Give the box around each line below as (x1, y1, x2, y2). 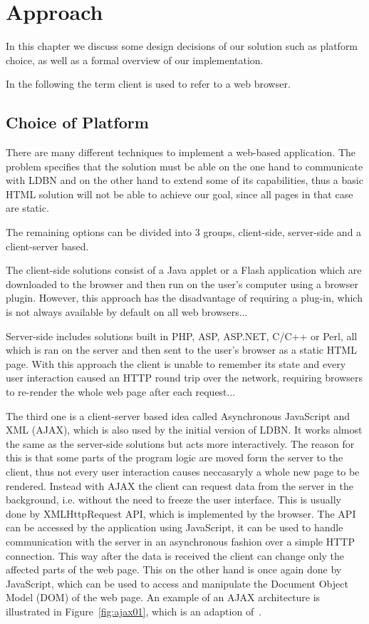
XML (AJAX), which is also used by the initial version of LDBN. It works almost (6, 422, 363, 437)
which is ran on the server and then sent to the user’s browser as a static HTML (6, 342, 357, 357)
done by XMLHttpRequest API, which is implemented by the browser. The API (6, 506, 356, 521)
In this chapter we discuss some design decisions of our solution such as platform (6, 39, 358, 53)
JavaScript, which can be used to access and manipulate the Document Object (6, 576, 348, 590)
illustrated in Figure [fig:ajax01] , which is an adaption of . (6, 603, 262, 618)
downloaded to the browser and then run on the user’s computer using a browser (6, 276, 358, 291)
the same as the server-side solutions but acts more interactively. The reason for (6, 436, 355, 451)
